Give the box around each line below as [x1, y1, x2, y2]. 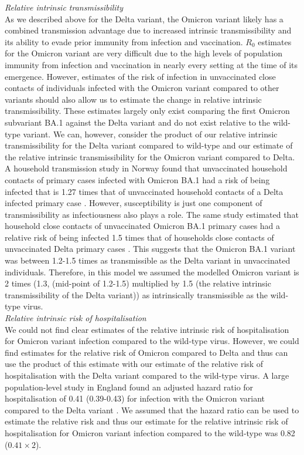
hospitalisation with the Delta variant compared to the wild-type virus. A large [5, 369, 289, 381]
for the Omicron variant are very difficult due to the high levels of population [5, 47, 282, 59]
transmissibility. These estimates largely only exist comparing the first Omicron [5, 105, 290, 117]
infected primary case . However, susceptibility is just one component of [5, 197, 262, 209]
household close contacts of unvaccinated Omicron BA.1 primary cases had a [5, 220, 281, 232]
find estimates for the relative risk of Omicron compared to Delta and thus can [5, 346, 288, 358]
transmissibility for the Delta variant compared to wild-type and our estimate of [5, 139, 293, 151]
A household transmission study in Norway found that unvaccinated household [5, 162, 288, 174]
